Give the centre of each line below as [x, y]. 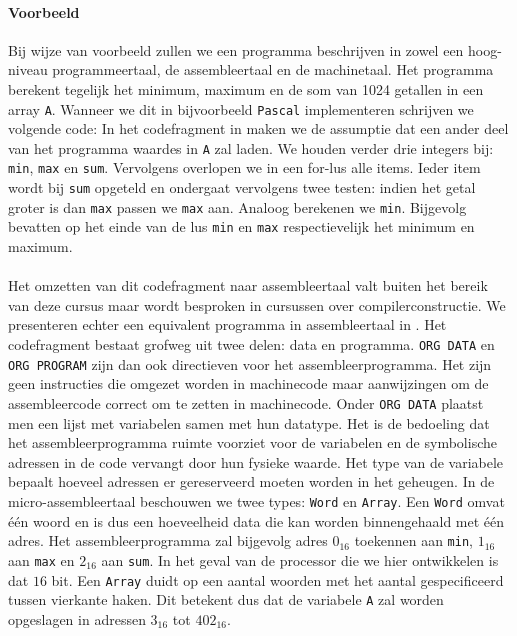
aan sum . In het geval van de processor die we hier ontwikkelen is [300, 559]
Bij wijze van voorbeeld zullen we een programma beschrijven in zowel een [236, 49]
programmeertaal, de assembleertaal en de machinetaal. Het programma [273, 69]
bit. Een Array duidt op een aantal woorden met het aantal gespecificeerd [277, 579]
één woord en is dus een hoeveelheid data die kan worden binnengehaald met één [256, 520]
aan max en [41, 559]
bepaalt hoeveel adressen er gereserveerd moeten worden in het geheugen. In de [251, 481]
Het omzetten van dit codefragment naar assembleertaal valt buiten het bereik [248, 285]
